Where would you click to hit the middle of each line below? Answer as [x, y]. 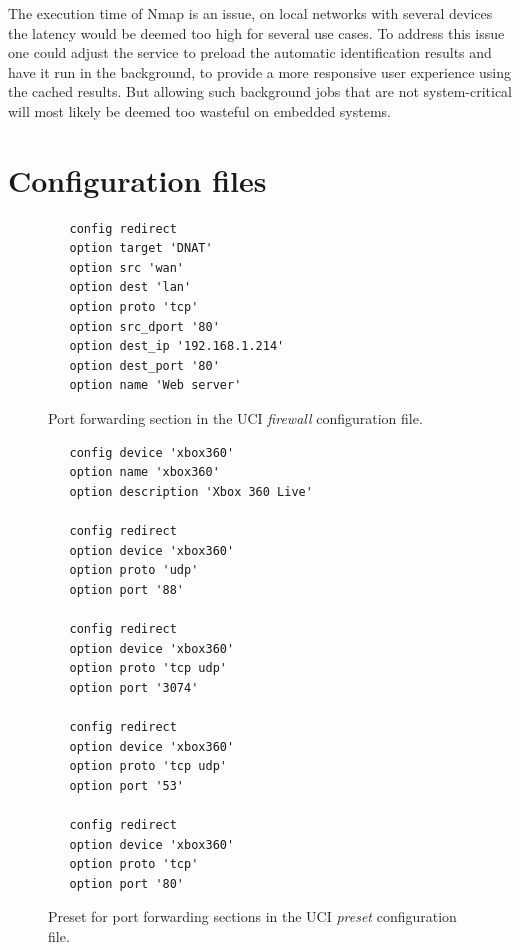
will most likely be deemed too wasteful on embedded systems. [199, 110]
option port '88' [127, 589]
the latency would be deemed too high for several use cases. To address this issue [256, 32]
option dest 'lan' [130, 287]
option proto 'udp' [134, 570]
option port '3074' [134, 687]
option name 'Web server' [155, 385]
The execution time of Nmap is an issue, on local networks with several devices [250, 13]
